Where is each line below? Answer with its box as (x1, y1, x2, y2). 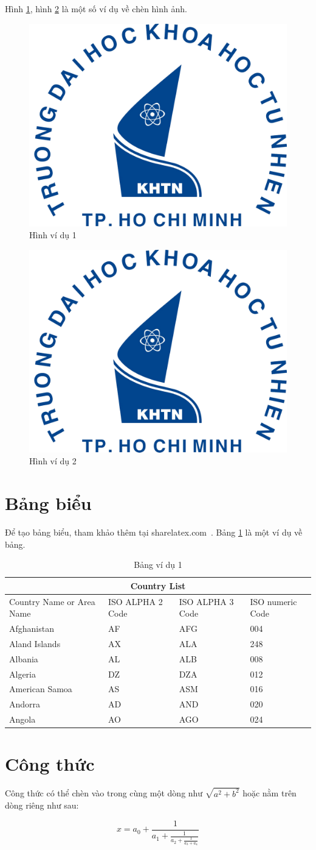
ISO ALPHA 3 (179, 595, 234, 607)
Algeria (9, 667, 36, 680)
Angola (9, 713, 36, 726)
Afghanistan (9, 622, 54, 634)
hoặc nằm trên (242, 787, 297, 799)
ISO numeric (250, 595, 297, 607)
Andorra (9, 698, 41, 710)
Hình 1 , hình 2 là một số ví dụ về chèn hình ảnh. (5, 2, 187, 15)
